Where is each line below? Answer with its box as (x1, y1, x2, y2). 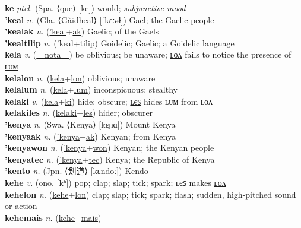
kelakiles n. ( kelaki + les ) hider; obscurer (5, 106, 153, 119)
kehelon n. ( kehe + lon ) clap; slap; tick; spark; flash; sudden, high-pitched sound (5, 188, 296, 200)
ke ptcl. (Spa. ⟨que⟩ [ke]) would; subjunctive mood (5, 2, 186, 14)
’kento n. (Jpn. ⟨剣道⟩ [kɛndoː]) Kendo (5, 164, 148, 177)
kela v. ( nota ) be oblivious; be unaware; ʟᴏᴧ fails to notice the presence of (5, 48, 292, 61)
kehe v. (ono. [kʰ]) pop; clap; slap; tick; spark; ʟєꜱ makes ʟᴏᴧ (5, 176, 226, 188)
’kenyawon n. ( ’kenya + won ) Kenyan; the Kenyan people (5, 141, 214, 154)
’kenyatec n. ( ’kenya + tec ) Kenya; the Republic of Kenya (5, 153, 215, 165)
